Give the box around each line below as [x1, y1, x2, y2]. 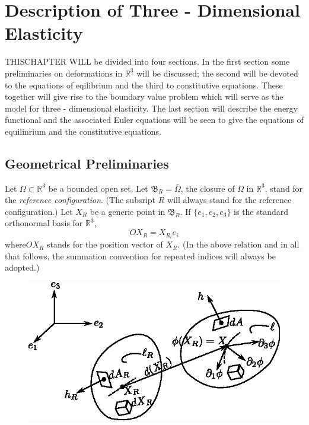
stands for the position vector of [46, 238, 163, 250]
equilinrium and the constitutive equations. [5, 125, 161, 137]
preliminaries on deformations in [5, 66, 123, 79]
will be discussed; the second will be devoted [136, 66, 298, 79]
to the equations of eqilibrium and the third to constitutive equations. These [5, 78, 283, 91]
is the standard [234, 205, 289, 217]
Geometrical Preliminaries [5, 154, 169, 172]
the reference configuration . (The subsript [5, 194, 156, 206]
